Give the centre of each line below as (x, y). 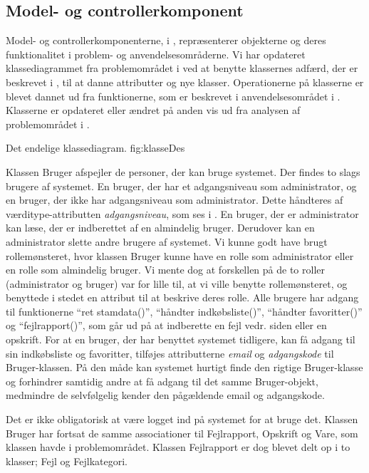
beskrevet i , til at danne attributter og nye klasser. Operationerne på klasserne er (185, 82)
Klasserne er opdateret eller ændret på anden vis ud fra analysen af (153, 110)
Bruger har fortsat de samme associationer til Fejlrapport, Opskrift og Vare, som (182, 433)
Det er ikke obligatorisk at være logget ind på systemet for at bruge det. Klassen (182, 419)
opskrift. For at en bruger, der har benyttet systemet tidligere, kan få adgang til (181, 339)
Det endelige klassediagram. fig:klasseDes (95, 148)
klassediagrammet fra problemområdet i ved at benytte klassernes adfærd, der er (182, 68)
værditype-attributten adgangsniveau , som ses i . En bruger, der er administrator (182, 213)
